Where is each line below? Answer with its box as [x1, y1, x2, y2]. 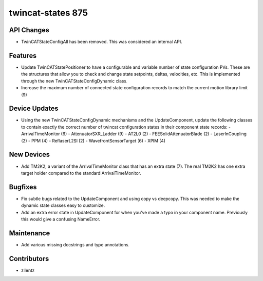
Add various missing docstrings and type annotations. [21, 241, 130, 247]
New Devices [9, 150, 50, 159]
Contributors [9, 254, 49, 263]
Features [9, 51, 37, 60]
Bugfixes [9, 183, 37, 191]
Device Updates [9, 104, 58, 113]
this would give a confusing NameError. [21, 216, 101, 222]
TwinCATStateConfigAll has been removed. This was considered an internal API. [21, 39, 182, 45]
